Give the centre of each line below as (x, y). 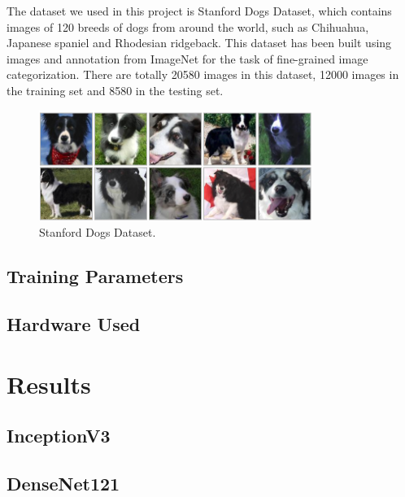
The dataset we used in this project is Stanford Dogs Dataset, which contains (199, 11)
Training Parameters (95, 276)
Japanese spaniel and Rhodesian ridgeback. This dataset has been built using (199, 43)
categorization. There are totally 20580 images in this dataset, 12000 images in (203, 74)
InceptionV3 (59, 436)
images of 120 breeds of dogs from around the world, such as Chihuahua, (188, 26)
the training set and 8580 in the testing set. (115, 90)
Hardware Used (74, 324)
